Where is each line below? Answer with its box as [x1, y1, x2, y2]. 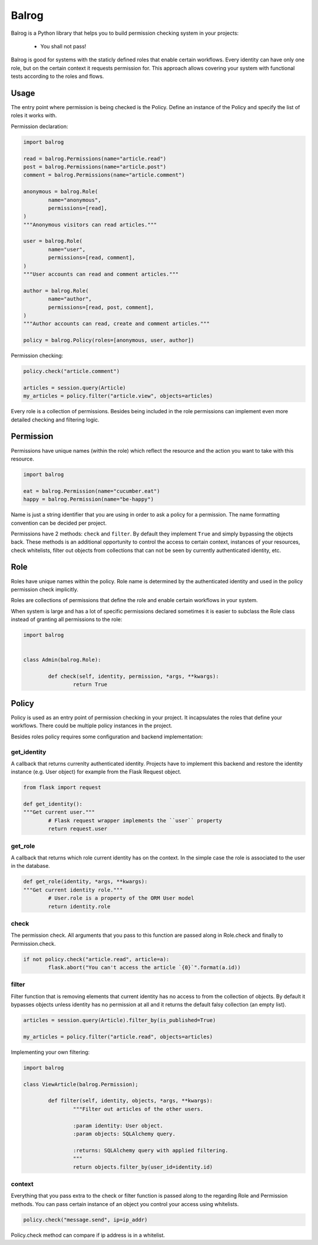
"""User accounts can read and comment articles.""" [23, 271, 179, 277]
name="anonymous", [48, 197, 101, 203]
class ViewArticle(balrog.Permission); [23, 1081, 138, 1087]
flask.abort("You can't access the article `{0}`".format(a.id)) [48, 964, 241, 970]
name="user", [48, 246, 86, 253]
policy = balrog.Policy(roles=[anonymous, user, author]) [23, 337, 194, 344]
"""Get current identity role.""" [23, 886, 123, 893]
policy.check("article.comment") [23, 368, 120, 375]
